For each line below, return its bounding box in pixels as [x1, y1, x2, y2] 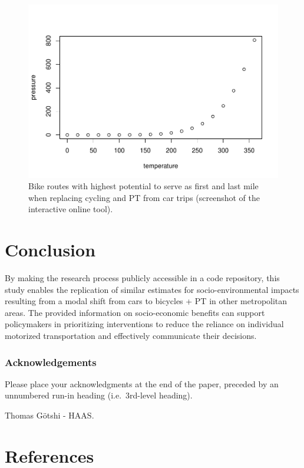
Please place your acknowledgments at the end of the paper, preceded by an [5, 377, 279, 390]
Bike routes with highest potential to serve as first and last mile [28, 180, 259, 192]
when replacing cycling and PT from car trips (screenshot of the [28, 191, 260, 203]
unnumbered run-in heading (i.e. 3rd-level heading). [5, 389, 193, 401]
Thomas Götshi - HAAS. [5, 409, 94, 421]
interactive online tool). [28, 203, 113, 215]
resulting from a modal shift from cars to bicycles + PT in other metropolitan [5, 295, 288, 307]
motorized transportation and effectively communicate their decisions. [5, 329, 257, 341]
